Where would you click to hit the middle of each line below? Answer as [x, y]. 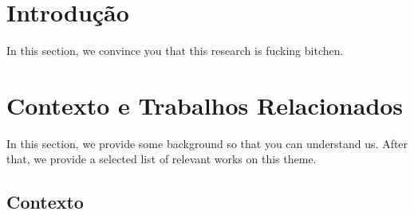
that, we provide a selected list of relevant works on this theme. [162, 159]
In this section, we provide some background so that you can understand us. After [207, 143]
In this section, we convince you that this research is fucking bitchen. [175, 51]
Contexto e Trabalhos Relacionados [205, 105]
